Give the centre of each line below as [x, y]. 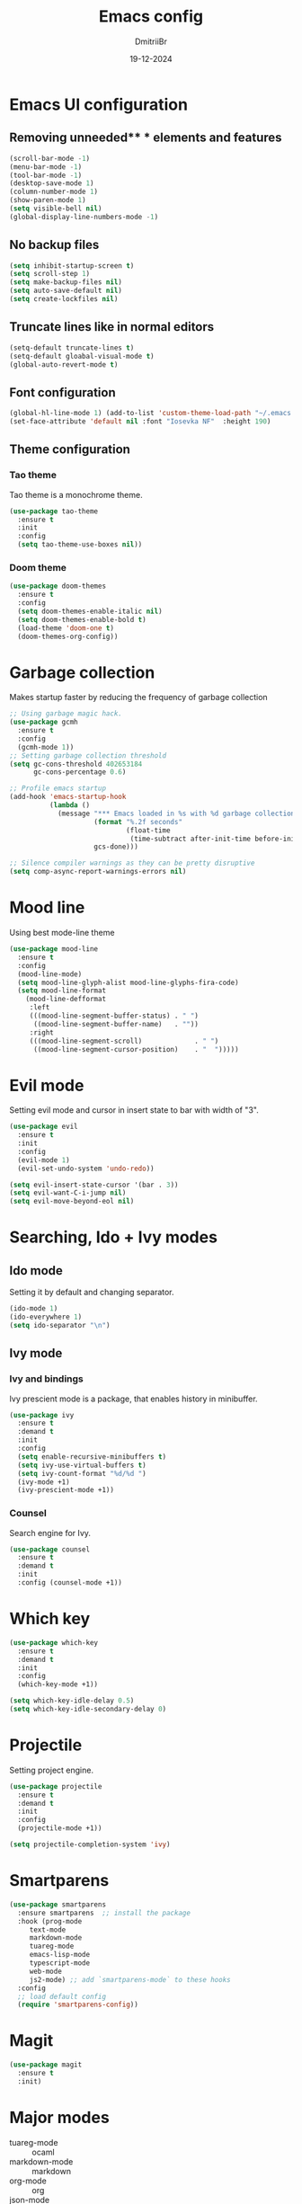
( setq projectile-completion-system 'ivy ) [90, 1844]
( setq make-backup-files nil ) [66, 282]
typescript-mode [60, 1963]
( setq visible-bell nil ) [56, 209]
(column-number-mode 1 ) [54, 192]
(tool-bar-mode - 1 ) [46, 175]
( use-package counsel [50, 1549]
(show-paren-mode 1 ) [48, 200]
